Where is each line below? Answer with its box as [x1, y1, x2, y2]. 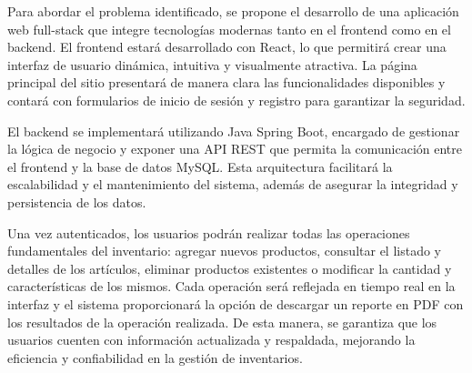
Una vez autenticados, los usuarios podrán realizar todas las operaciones [7, 223, 410, 242]
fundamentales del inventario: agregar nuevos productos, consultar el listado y [7, 241, 441, 260]
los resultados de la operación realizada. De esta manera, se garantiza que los [7, 312, 437, 331]
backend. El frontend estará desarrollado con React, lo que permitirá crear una [7, 37, 447, 56]
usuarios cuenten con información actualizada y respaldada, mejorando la [7, 330, 416, 349]
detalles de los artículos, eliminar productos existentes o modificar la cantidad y [7, 258, 452, 277]
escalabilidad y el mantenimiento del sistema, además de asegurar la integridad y [7, 175, 458, 194]
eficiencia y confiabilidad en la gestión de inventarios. [7, 348, 303, 367]
